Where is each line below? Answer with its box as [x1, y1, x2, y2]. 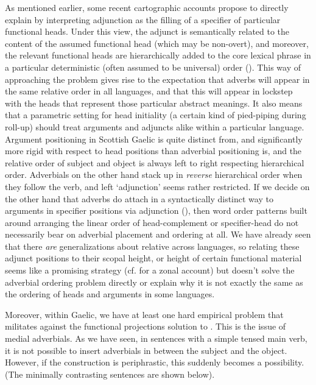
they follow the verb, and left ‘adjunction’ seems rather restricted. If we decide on [5, 180, 310, 192]
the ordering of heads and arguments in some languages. [5, 288, 215, 300]
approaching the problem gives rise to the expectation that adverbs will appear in [5, 72, 310, 85]
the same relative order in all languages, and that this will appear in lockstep [5, 85, 293, 97]
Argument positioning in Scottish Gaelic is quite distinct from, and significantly [5, 132, 303, 145]
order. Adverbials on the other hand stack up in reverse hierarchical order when [5, 168, 303, 181]
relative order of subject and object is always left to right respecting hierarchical [5, 156, 304, 169]
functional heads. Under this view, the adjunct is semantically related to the [5, 25, 290, 38]
